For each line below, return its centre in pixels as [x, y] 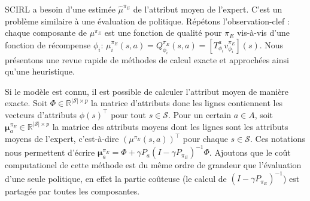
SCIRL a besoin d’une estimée [60, 9]
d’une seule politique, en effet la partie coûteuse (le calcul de [116, 178]
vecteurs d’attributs [41, 114]
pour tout [128, 114]
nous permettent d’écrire [50, 152]
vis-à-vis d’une [263, 33]
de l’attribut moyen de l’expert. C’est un [208, 9]
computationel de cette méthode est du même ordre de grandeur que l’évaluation [153, 165]
